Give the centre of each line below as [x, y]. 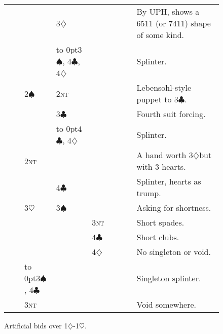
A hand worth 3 [165, 155]
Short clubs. [158, 237]
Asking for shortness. [174, 208]
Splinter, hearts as [169, 181]
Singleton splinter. [169, 278]
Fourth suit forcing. [171, 114]
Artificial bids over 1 [36, 325]
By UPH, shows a [168, 11]
